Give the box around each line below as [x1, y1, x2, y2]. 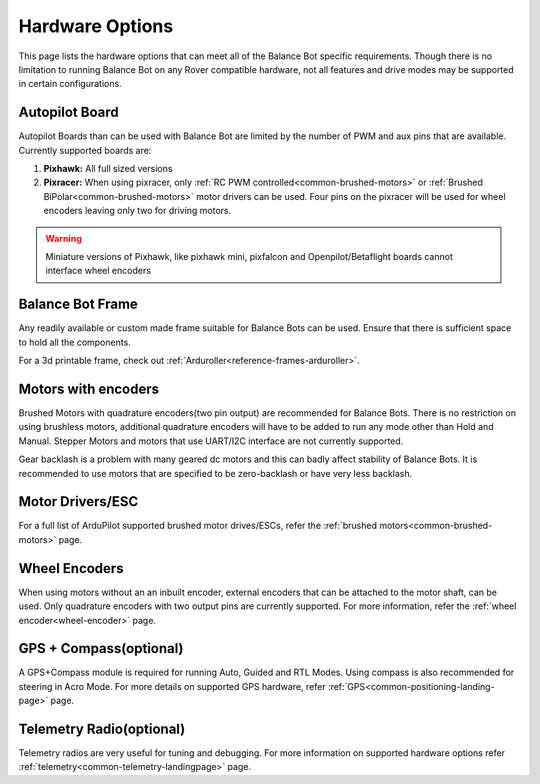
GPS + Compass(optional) [18, 640, 184, 657]
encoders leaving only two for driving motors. [43, 205, 232, 217]
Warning [45, 232, 82, 244]
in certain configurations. [18, 78, 122, 90]
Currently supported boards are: [18, 144, 152, 156]
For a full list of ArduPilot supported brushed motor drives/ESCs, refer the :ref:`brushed [18, 520, 377, 532]
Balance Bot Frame [18, 296, 139, 313]
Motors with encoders [18, 380, 160, 397]
